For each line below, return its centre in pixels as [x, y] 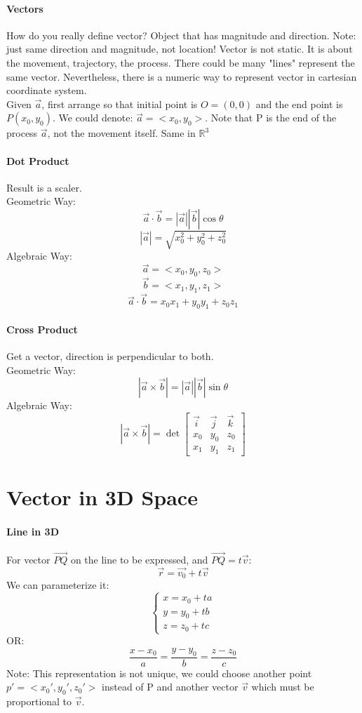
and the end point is [299, 104]
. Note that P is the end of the [271, 118]
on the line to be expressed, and [139, 559]
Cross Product [42, 329]
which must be [283, 687]
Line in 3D [33, 531]
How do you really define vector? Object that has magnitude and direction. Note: [181, 35]
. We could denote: [93, 118]
